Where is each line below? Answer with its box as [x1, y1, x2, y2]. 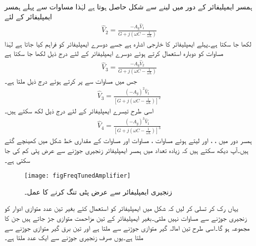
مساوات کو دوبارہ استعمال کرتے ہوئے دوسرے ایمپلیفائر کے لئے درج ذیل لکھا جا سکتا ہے [4, 48, 223, 58]
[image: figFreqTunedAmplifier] [24, 172, 131, 180]
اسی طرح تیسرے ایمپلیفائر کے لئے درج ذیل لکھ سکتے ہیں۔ [4, 105, 154, 115]
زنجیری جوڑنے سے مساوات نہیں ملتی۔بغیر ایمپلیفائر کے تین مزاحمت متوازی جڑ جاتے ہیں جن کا [4, 213, 247, 223]
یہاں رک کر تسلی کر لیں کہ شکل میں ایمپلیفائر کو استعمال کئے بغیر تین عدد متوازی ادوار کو [4, 203, 238, 213]
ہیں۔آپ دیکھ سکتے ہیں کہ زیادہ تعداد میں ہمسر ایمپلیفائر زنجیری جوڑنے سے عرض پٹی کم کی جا [4, 145, 249, 155]
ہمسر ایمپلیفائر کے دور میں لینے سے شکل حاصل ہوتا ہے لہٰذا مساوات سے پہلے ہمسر [4, 1, 253, 11]
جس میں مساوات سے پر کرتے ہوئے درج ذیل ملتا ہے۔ [4, 75, 137, 86]
